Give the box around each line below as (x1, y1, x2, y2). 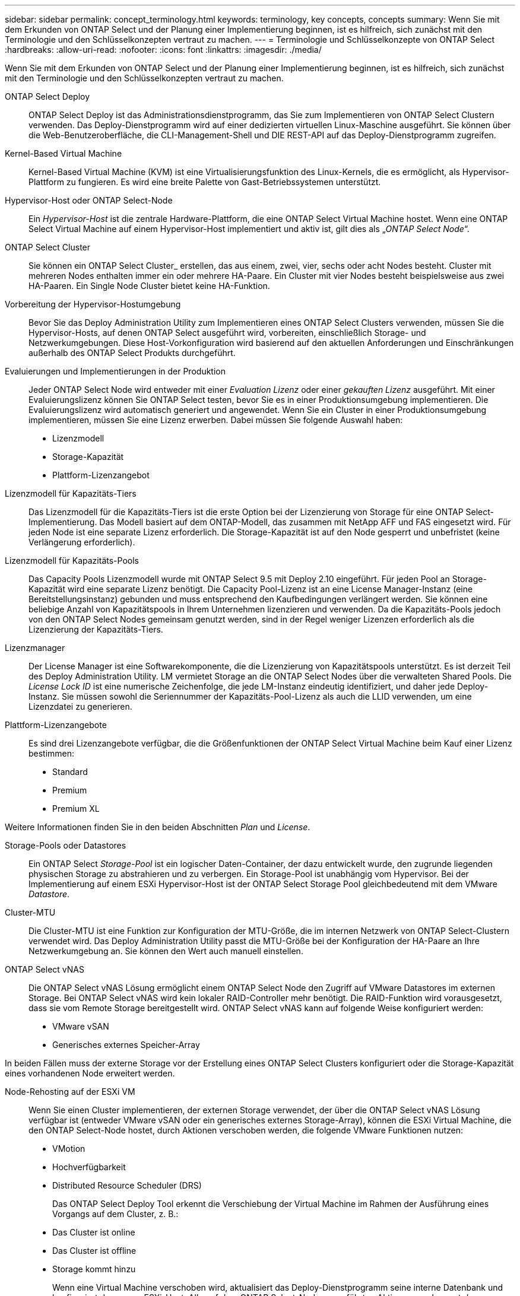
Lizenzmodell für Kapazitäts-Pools (5, 555, 139, 566)
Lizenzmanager (5, 643, 65, 653)
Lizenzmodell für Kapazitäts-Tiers (5, 488, 137, 498)
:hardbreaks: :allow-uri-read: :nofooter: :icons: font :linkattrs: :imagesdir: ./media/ (5, 45, 322, 55)
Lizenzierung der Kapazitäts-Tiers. (28, 624, 163, 634)
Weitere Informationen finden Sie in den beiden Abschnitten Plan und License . (5, 822, 310, 832)
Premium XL (52, 803, 100, 814)
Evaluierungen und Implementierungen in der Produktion (5, 366, 226, 376)
